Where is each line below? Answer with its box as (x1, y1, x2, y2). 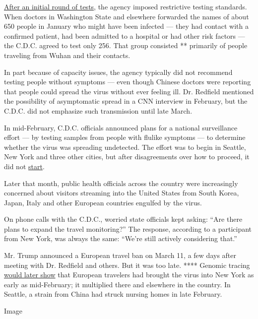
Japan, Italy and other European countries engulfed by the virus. (4, 197, 202, 207)
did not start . (4, 161, 45, 171)
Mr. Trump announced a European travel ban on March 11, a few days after (4, 250, 236, 260)
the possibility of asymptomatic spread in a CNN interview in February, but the (4, 96, 248, 106)
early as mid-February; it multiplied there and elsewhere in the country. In (4, 279, 231, 289)
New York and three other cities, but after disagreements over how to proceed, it (4, 151, 250, 162)
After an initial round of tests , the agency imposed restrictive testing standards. (4, 1, 247, 11)
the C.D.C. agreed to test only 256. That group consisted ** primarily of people (4, 40, 248, 51)
